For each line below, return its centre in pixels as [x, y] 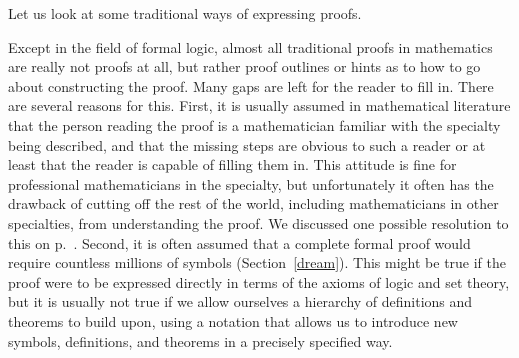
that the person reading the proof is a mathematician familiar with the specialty [254, 124]
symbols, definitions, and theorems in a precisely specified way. [200, 340]
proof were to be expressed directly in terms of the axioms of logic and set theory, [259, 281]
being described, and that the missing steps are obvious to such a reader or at [247, 144]
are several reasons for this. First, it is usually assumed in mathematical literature [259, 105]
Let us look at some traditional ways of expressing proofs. [185, 13]
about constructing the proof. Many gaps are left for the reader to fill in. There [251, 85]
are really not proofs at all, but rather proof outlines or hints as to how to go [244, 66]
